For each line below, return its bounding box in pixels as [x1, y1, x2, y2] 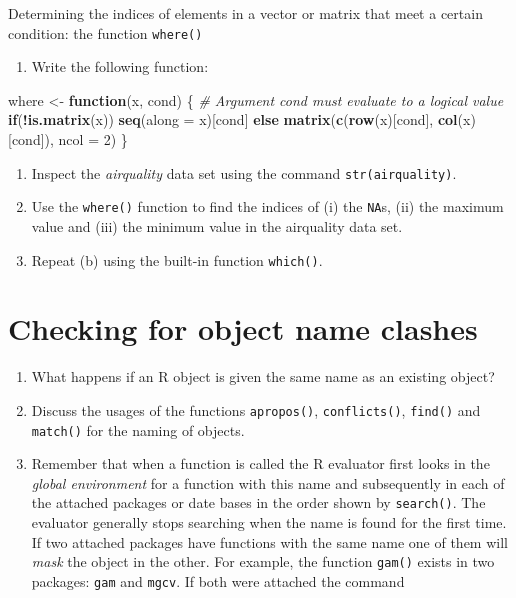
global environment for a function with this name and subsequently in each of [31, 472, 505, 493]
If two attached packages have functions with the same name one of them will [31, 531, 508, 552]
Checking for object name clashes [8, 308, 478, 349]
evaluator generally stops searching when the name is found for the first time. [31, 512, 507, 533]
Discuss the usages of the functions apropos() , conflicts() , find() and [31, 399, 481, 420]
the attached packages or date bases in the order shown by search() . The [31, 492, 486, 513]
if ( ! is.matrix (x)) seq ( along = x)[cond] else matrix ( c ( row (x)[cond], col [8, 109, 458, 130]
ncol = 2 [58, 129, 111, 150]
